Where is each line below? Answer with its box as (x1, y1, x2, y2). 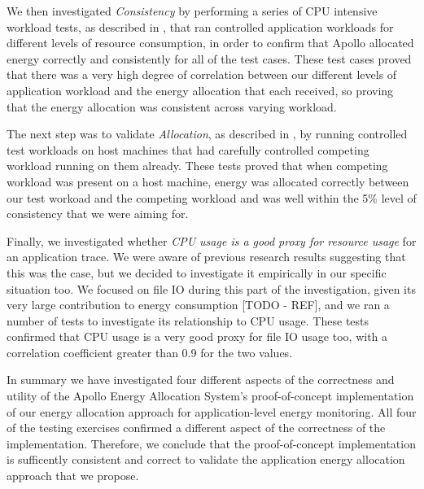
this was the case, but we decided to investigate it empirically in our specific (7, 264, 387, 281)
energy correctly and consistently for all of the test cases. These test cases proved (7, 50, 412, 67)
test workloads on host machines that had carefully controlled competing (7, 141, 369, 158)
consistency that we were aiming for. (7, 205, 189, 222)
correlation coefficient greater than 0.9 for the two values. (7, 343, 293, 360)
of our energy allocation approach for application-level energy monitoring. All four (7, 403, 417, 420)
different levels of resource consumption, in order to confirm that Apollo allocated (7, 34, 414, 51)
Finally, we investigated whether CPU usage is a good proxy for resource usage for (7, 232, 417, 249)
